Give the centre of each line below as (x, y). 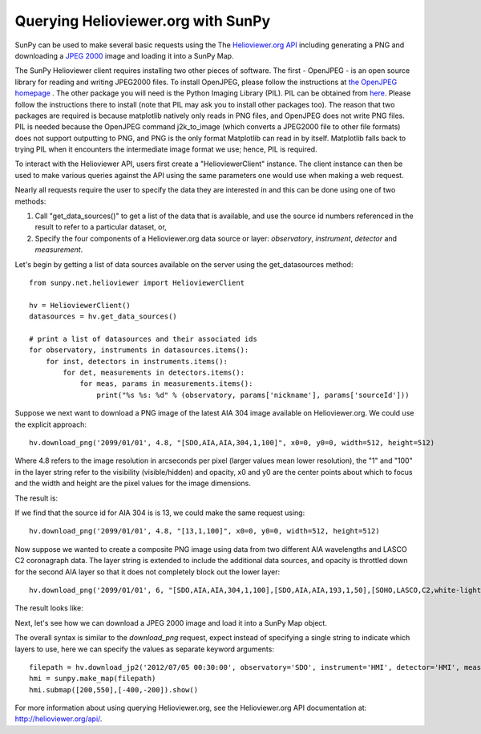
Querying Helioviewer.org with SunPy (143, 21)
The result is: (36, 498)
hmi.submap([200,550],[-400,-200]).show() (114, 689)
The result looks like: (49, 608)
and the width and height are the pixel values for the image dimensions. (133, 483)
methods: (30, 201)
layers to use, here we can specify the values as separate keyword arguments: (144, 649)
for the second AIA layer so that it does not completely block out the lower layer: (148, 572)
